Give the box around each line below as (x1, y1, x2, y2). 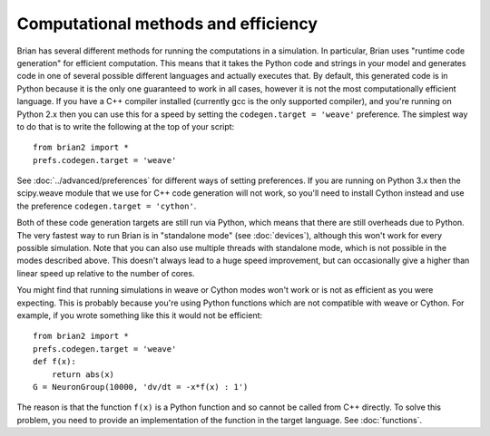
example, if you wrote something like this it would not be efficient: (16, 309, 263, 321)
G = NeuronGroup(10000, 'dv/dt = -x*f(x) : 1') (33, 382, 249, 392)
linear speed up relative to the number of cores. (16, 267, 195, 278)
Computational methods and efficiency (16, 14, 318, 34)
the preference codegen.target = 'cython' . (16, 200, 197, 211)
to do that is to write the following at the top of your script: (16, 121, 235, 131)
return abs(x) (51, 369, 115, 380)
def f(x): (33, 356, 76, 367)
